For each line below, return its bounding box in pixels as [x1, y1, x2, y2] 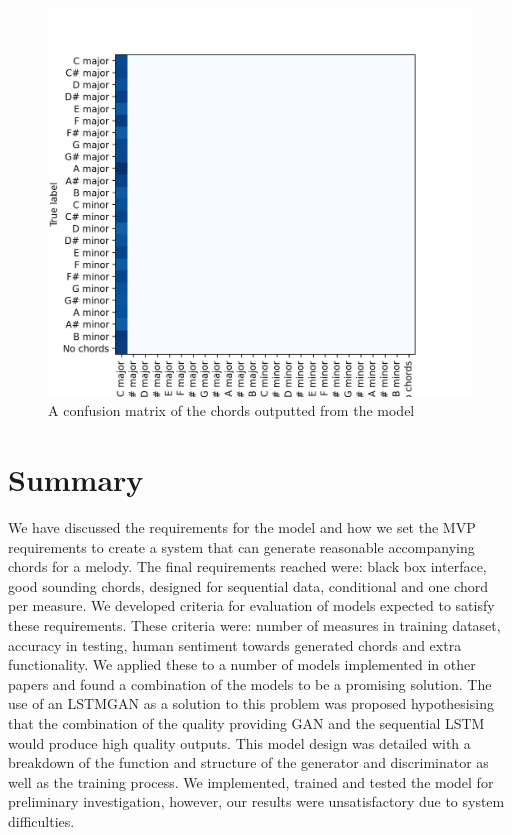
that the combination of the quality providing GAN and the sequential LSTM [8, 713, 485, 734]
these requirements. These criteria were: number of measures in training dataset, [8, 615, 501, 636]
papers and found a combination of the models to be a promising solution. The [8, 673, 492, 694]
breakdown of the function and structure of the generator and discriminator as [8, 752, 489, 773]
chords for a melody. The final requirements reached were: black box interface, [8, 556, 487, 577]
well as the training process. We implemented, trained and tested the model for [8, 771, 494, 792]
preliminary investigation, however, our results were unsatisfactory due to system [8, 791, 505, 812]
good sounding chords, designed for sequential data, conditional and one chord [8, 575, 488, 596]
